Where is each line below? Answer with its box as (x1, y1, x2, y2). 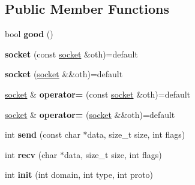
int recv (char (5, 148, 58, 160)
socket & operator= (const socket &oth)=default (5, 87, 191, 100)
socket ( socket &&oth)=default (5, 68, 123, 80)
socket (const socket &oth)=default (5, 47, 138, 60)
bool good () (5, 28, 53, 40)
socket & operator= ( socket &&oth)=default (5, 108, 175, 120)
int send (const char (5, 128, 80, 141)
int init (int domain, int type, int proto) (5, 168, 154, 181)
